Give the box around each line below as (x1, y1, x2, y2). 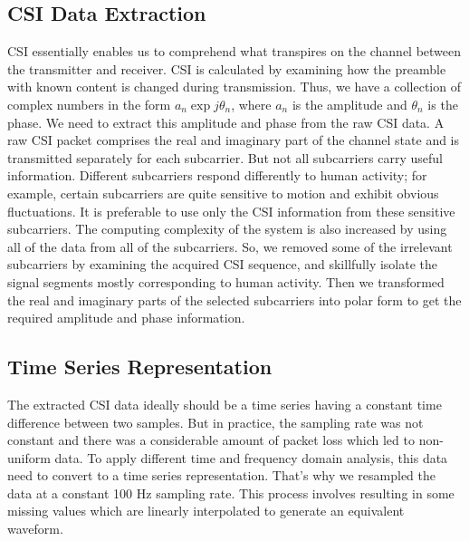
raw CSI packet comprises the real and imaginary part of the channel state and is (7, 130, 460, 150)
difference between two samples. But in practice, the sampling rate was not (7, 412, 424, 431)
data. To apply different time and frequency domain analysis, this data (54, 448, 448, 467)
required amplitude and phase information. (7, 308, 245, 327)
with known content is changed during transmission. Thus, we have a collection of (7, 77, 461, 96)
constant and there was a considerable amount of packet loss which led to (7, 430, 415, 449)
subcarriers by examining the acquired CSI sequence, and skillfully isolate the (7, 255, 438, 274)
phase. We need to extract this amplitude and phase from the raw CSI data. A (7, 112, 445, 131)
